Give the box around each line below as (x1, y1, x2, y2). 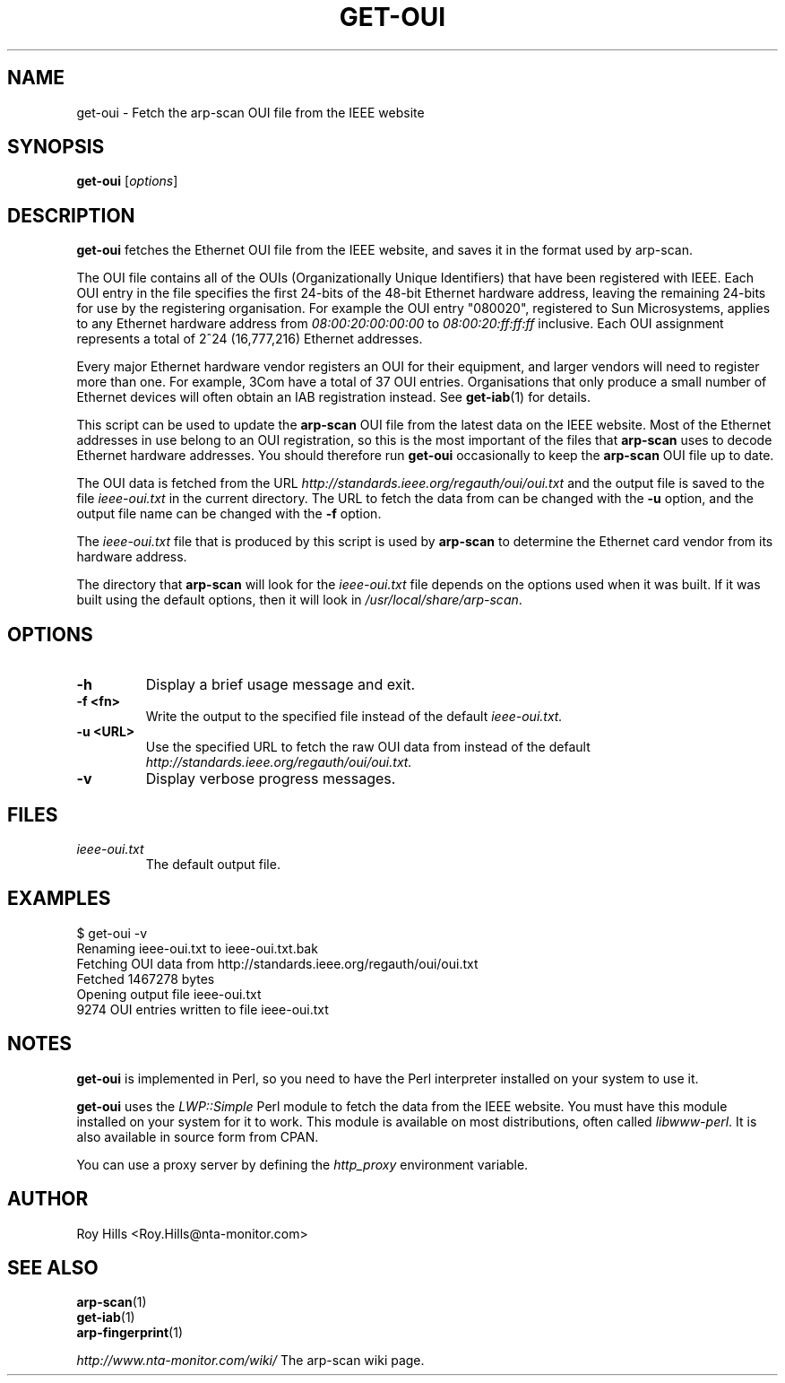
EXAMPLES (7, 887, 111, 910)
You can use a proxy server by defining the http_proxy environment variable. (76, 1156, 529, 1172)
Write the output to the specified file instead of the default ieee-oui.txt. (145, 709, 563, 725)
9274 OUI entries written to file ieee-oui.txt (76, 1001, 329, 1017)
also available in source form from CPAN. (76, 1128, 319, 1144)
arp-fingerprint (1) (76, 1325, 184, 1341)
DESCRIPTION (7, 204, 135, 227)
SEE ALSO (7, 1256, 99, 1279)
